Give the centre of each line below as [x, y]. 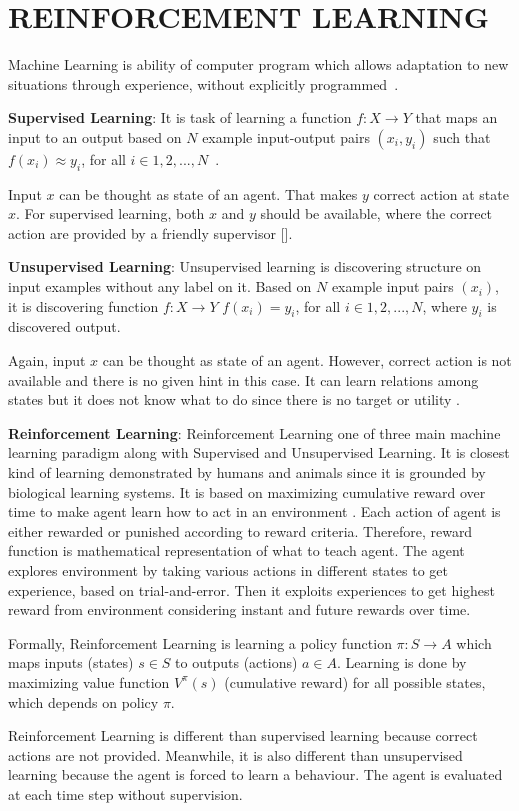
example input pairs [392, 286]
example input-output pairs [286, 136]
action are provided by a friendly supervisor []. [150, 232]
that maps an [456, 117]
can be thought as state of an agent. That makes [208, 193]
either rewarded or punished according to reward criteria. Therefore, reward [240, 530]
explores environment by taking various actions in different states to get [228, 570]
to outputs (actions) [236, 662]
